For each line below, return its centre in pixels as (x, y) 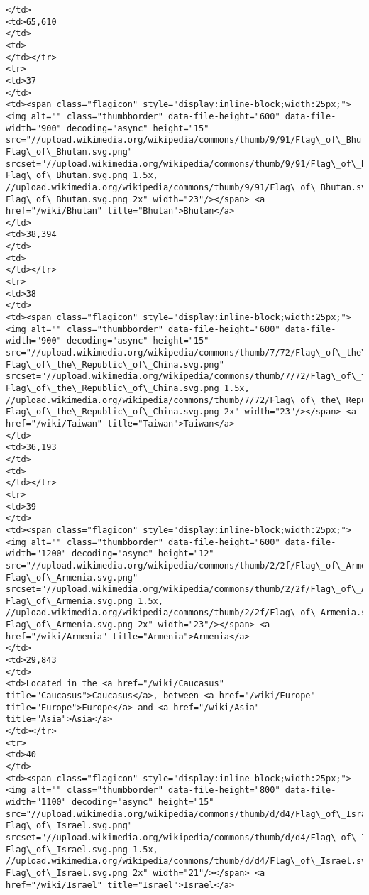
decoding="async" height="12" (143, 554)
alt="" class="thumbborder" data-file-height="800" (155, 790)
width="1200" (36, 554)
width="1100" (36, 802)
